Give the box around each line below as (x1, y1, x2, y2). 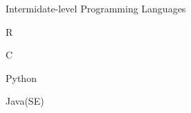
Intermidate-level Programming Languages (6, 1, 186, 15)
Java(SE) (6, 94, 44, 108)
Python (6, 70, 37, 85)
